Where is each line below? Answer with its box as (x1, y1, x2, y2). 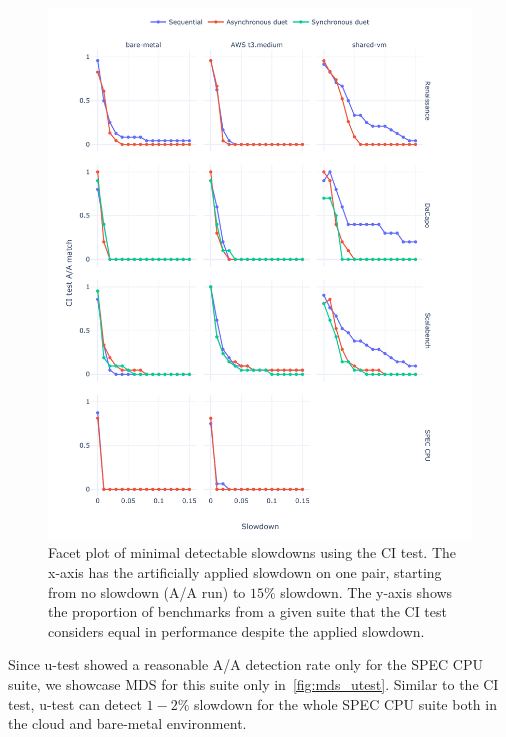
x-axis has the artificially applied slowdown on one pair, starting (48, 561, 442, 582)
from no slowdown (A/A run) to (48, 581, 246, 602)
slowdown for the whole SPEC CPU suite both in (194, 693, 497, 714)
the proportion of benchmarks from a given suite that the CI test (48, 601, 447, 622)
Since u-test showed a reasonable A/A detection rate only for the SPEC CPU (8, 654, 483, 675)
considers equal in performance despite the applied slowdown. (48, 620, 425, 641)
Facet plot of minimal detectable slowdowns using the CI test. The (48, 542, 457, 563)
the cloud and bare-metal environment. (8, 713, 247, 734)
